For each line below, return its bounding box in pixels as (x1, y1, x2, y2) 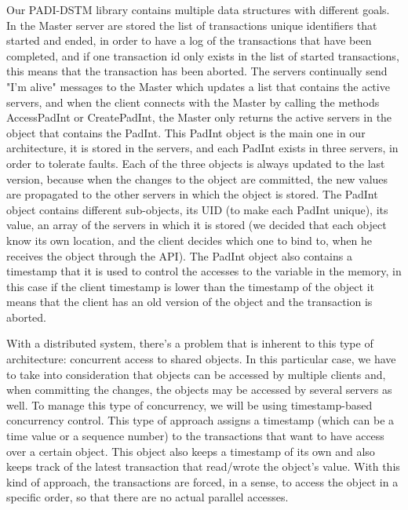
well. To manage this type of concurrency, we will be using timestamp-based (6, 396, 373, 413)
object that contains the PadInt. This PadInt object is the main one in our (6, 124, 366, 140)
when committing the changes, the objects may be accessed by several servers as (6, 381, 392, 398)
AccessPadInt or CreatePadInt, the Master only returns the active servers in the (6, 109, 392, 126)
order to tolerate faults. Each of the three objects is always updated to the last (6, 155, 385, 171)
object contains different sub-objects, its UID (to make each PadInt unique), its (6, 201, 388, 217)
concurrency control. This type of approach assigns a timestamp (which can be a (6, 412, 395, 428)
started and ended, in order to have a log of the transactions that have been (6, 32, 372, 49)
